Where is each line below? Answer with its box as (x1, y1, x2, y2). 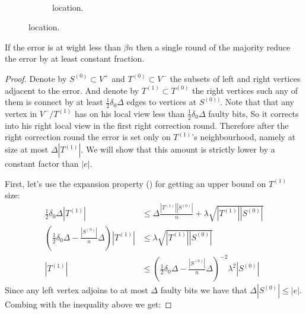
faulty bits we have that (160, 284, 247, 296)
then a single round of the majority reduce (136, 40, 291, 53)
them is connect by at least (5, 96, 103, 108)
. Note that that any (220, 96, 294, 108)
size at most (5, 143, 49, 155)
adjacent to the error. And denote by (5, 84, 139, 96)
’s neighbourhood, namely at (192, 131, 296, 143)
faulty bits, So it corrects (208, 107, 299, 119)
